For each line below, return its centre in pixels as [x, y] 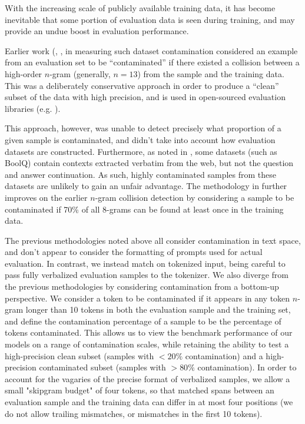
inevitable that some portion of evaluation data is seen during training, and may [150, 19]
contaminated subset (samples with [102, 367]
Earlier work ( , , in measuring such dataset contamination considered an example [151, 50]
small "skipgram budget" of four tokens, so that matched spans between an [140, 390]
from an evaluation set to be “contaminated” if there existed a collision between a [152, 62]
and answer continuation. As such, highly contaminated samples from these [140, 174]
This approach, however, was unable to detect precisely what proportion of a [143, 128]
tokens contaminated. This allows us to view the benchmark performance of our [149, 332]
